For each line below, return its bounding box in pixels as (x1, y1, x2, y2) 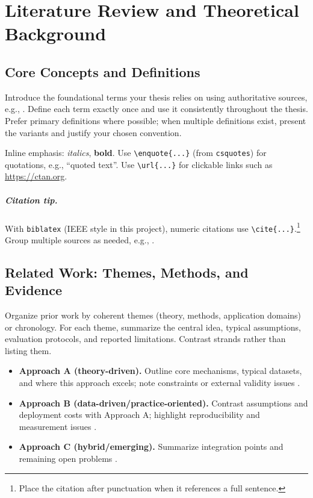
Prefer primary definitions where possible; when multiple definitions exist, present (5, 114, 306, 126)
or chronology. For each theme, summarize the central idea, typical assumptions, (5, 320, 301, 333)
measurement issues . (19, 420, 97, 432)
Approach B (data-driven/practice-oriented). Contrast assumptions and (19, 396, 308, 409)
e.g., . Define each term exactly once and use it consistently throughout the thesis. (5, 102, 308, 115)
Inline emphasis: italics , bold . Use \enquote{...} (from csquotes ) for (5, 146, 267, 159)
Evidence (5, 281, 63, 299)
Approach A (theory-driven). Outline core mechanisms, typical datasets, (19, 364, 302, 377)
